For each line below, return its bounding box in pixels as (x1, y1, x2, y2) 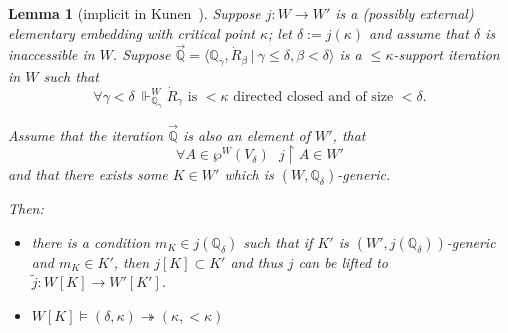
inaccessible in (8, 44, 95, 65)
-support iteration (393, 44, 500, 65)
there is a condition (31, 231, 151, 252)
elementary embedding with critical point (8, 22, 255, 43)
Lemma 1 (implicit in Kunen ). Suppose (8, 3, 261, 23)
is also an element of (182, 124, 310, 145)
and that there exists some (8, 164, 168, 185)
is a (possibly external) (335, 3, 474, 23)
